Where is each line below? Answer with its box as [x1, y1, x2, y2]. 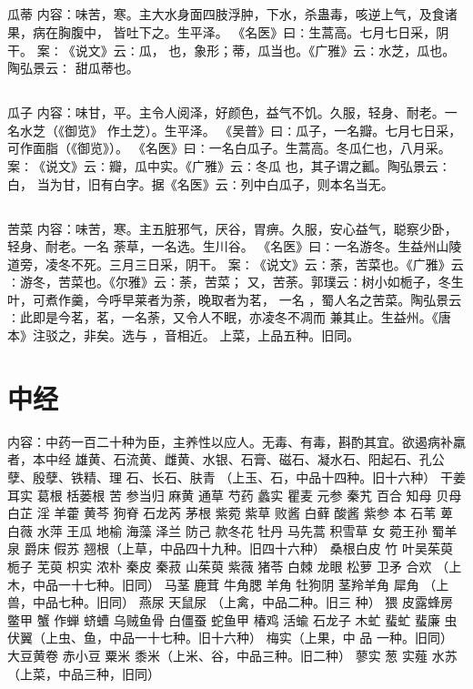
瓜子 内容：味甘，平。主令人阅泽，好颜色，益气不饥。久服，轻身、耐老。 [7, 103, 445, 122]
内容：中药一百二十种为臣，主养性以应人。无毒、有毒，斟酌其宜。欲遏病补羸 [7, 431, 466, 451]
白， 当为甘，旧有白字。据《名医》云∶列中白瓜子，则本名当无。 [7, 174, 394, 193]
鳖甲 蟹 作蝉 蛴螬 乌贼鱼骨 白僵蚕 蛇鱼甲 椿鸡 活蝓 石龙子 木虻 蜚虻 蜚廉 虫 [7, 610, 458, 629]
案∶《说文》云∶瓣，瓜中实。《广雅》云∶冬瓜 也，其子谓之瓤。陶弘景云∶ [7, 156, 451, 175]
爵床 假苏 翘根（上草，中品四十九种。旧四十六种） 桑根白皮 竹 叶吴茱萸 [24, 539, 453, 558]
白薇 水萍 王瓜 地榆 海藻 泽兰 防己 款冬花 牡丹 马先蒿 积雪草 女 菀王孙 [7, 521, 428, 540]
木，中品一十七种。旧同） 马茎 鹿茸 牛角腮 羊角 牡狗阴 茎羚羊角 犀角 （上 [7, 574, 449, 593]
